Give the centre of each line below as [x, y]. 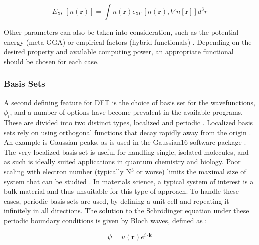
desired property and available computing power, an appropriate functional [119, 52]
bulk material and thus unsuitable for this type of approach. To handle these [121, 191]
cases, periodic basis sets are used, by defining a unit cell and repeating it [117, 200]
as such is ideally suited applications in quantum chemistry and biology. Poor [122, 161]
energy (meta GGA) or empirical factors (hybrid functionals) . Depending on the [128, 42]
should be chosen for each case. [52, 61]
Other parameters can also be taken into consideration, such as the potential [121, 32]
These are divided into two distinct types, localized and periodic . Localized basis [129, 122]
